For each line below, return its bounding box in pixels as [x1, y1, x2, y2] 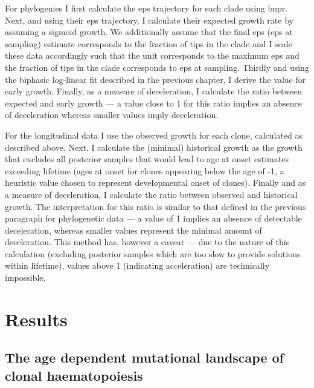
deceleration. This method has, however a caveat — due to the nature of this [5, 235, 290, 248]
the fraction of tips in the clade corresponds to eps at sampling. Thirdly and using [5, 61, 309, 73]
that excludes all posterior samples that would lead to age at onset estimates [5, 153, 289, 165]
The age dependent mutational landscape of [5, 348, 284, 367]
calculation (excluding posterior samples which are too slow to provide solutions [5, 247, 301, 260]
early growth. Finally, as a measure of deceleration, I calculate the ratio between [5, 85, 303, 97]
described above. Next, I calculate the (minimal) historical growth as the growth [5, 140, 303, 153]
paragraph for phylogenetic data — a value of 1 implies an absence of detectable [5, 212, 302, 225]
